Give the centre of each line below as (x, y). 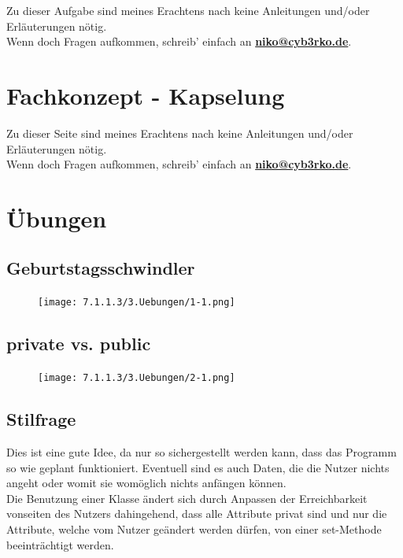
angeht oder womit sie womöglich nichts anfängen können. (146, 483)
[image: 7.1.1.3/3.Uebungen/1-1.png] (137, 303)
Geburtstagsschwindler (101, 268)
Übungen (57, 218)
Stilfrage (41, 419)
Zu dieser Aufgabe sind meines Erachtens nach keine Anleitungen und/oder (188, 10)
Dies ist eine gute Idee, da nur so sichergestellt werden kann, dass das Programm (201, 451)
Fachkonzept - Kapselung (146, 95)
